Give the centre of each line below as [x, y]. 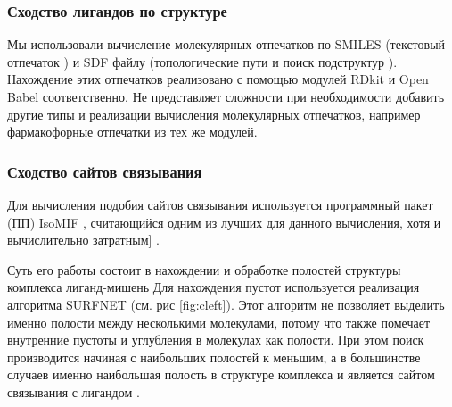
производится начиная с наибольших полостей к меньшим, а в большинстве [214, 357]
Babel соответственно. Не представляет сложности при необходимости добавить [226, 96]
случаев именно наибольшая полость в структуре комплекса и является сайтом [221, 374]
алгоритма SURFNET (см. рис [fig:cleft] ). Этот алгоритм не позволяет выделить [226, 304]
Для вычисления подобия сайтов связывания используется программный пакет [220, 204]
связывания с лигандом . [74, 391]
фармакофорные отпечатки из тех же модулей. [132, 132]
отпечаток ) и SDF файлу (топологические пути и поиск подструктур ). [202, 61]
